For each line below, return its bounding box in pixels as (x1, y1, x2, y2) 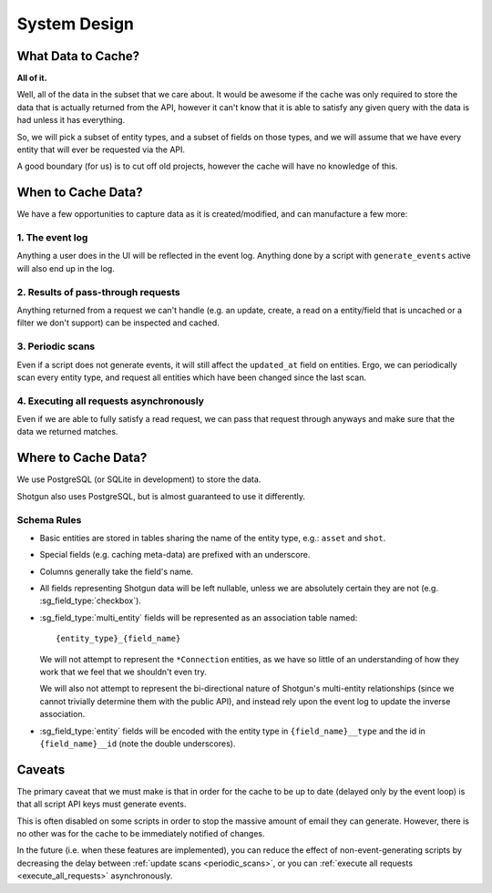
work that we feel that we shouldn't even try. (39, 666, 207, 677)
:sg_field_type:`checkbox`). (39, 595, 141, 606)
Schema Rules (16, 513, 82, 526)
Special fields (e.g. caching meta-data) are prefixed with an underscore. (39, 549, 311, 560)
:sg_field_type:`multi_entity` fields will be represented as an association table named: (39, 611, 358, 623)
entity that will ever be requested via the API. (16, 144, 186, 155)
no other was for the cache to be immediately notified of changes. (16, 828, 265, 839)
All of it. (16, 73, 47, 84)
